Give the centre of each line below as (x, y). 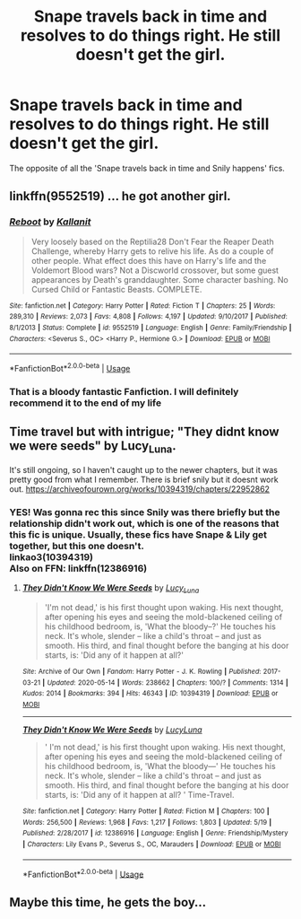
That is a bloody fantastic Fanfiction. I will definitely (124, 391)
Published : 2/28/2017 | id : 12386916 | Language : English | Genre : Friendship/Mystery (155, 833)
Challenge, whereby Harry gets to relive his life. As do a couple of (152, 251)
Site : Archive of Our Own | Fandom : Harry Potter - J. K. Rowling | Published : (142, 671)
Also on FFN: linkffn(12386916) (78, 568)
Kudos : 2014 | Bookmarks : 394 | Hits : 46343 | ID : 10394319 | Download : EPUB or (150, 694)
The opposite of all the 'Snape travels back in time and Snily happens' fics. (147, 168)
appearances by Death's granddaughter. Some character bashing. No (159, 279)
